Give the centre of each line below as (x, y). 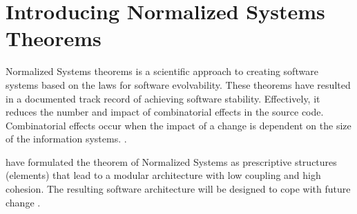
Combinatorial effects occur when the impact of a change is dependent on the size (178, 125)
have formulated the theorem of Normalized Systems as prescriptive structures (171, 161)
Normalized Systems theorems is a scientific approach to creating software (162, 71)
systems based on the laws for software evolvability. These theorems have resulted (178, 84)
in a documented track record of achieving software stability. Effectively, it (163, 98)
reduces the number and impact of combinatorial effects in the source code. (165, 112)
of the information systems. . (66, 139)
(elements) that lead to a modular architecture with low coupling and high (163, 175)
